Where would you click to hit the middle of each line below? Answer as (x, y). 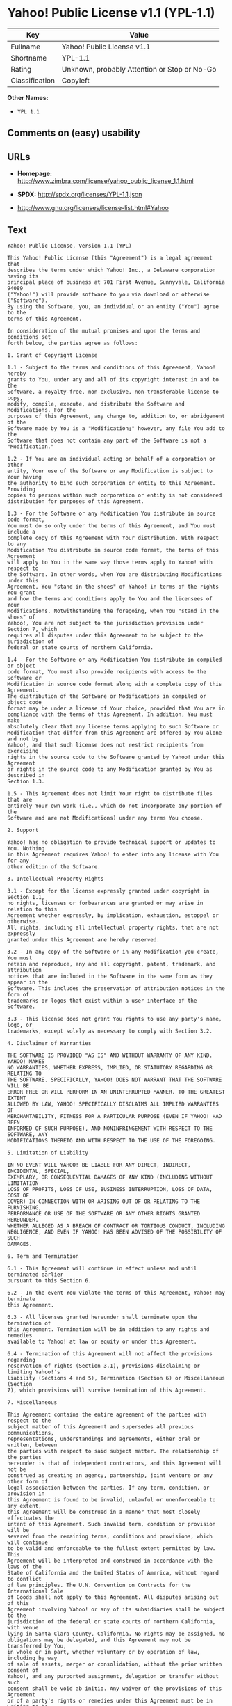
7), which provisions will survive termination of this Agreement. (107, 1390)
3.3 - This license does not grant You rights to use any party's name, (115, 1019)
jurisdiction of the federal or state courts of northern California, (111, 1621)
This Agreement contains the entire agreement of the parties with (107, 1414)
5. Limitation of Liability (48, 1153)
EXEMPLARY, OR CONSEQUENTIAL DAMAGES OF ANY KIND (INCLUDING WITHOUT (110, 1177)
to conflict (24, 1579)
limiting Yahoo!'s (34, 1372)
